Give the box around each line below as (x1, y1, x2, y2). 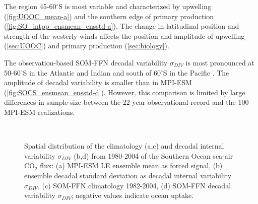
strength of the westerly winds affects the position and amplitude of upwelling (4, 30, 245, 41)
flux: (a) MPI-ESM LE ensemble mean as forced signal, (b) (40, 160, 223, 171)
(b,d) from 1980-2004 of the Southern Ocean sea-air (74, 150, 233, 161)
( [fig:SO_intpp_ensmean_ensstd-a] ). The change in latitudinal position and (4, 21, 239, 31)
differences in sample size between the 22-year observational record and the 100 (4, 97, 249, 107)
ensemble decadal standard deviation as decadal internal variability (24, 170, 232, 180)
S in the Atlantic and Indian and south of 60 (23, 67, 161, 78)
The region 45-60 (4, 1, 56, 11)
